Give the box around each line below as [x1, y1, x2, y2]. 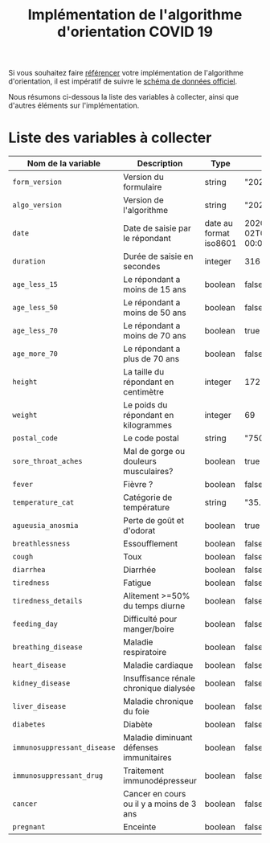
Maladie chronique [123, 696, 194, 707]
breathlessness [12, 539, 71, 548]
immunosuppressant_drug [12, 771, 104, 780]
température [123, 502, 170, 514]
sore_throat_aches [12, 456, 83, 466]
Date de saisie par [123, 223, 191, 234]
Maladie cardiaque [123, 660, 194, 671]
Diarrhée [123, 564, 157, 575]
